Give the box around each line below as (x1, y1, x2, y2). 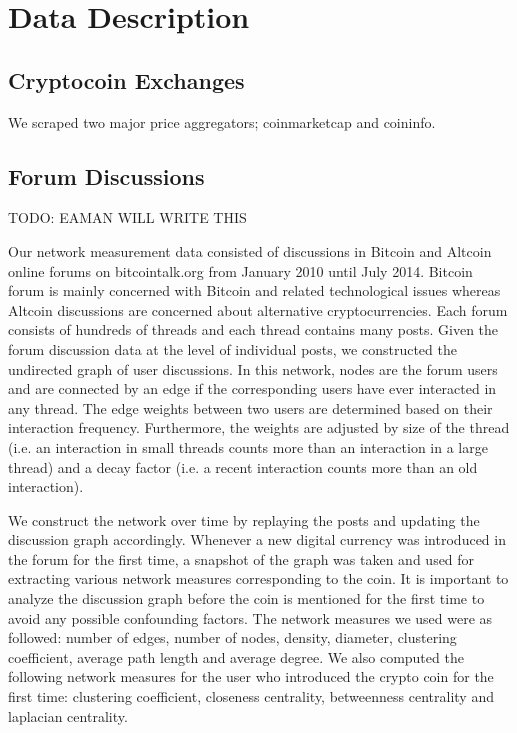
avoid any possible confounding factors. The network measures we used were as (8, 607, 493, 628)
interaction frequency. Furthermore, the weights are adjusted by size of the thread (8, 417, 510, 438)
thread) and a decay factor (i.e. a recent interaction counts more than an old (8, 456, 478, 477)
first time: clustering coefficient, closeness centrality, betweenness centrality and (8, 686, 494, 707)
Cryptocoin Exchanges (8, 64, 245, 95)
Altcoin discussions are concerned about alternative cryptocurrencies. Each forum (8, 299, 508, 320)
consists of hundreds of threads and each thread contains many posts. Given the (8, 319, 499, 340)
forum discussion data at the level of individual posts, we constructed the (8, 338, 457, 359)
